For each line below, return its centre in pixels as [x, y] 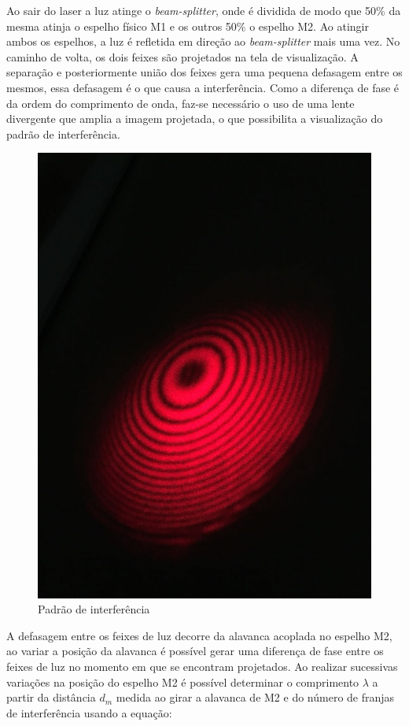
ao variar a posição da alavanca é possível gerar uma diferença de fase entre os [195, 651]
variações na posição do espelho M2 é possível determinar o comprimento [183, 682]
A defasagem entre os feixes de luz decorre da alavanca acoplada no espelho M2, [199, 635]
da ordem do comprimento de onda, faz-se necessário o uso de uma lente [181, 103]
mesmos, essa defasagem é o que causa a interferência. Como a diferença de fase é [203, 87]
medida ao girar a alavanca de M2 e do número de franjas [255, 697]
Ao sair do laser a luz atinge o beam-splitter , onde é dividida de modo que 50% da [204, 10]
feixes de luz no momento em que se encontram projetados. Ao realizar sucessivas [202, 667]
